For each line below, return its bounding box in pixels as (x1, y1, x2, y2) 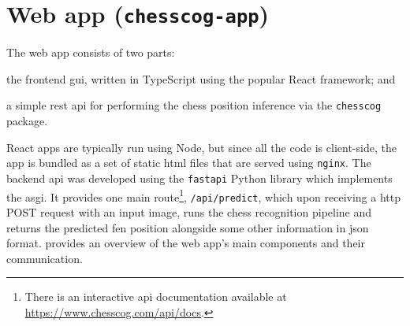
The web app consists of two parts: (6, 44, 175, 61)
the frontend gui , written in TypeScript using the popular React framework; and (6, 70, 396, 87)
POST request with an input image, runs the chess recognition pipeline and (6, 203, 372, 220)
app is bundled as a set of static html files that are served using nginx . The (6, 154, 371, 171)
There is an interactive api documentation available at (24, 288, 287, 305)
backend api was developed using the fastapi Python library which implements (6, 169, 393, 186)
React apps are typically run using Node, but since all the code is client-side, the (6, 139, 397, 155)
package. (6, 113, 48, 129)
